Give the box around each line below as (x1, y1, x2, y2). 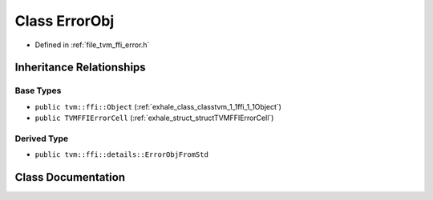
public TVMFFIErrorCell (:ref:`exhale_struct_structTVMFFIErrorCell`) (34, 113, 274, 123)
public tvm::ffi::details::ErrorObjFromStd (34, 150, 208, 159)
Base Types (14, 85, 62, 96)
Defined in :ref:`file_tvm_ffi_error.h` (34, 40, 150, 50)
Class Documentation (14, 170, 126, 184)
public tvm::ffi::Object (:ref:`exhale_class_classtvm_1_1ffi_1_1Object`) (34, 102, 282, 111)
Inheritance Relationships (14, 61, 146, 74)
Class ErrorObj (14, 12, 115, 30)
